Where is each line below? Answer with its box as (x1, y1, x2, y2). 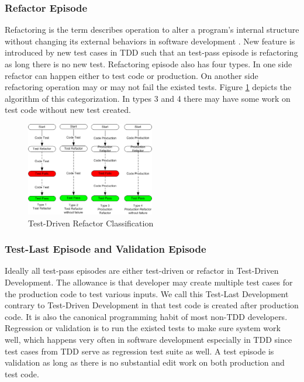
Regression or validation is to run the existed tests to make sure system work (5, 322, 281, 334)
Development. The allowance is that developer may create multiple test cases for (5, 276, 293, 288)
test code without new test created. (5, 104, 131, 116)
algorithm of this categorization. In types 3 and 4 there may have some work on (5, 92, 291, 104)
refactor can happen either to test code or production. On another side (5, 69, 258, 81)
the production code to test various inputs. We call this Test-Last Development (5, 287, 289, 300)
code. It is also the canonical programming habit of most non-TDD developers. (5, 310, 288, 322)
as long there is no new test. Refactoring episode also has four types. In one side (5, 58, 292, 70)
